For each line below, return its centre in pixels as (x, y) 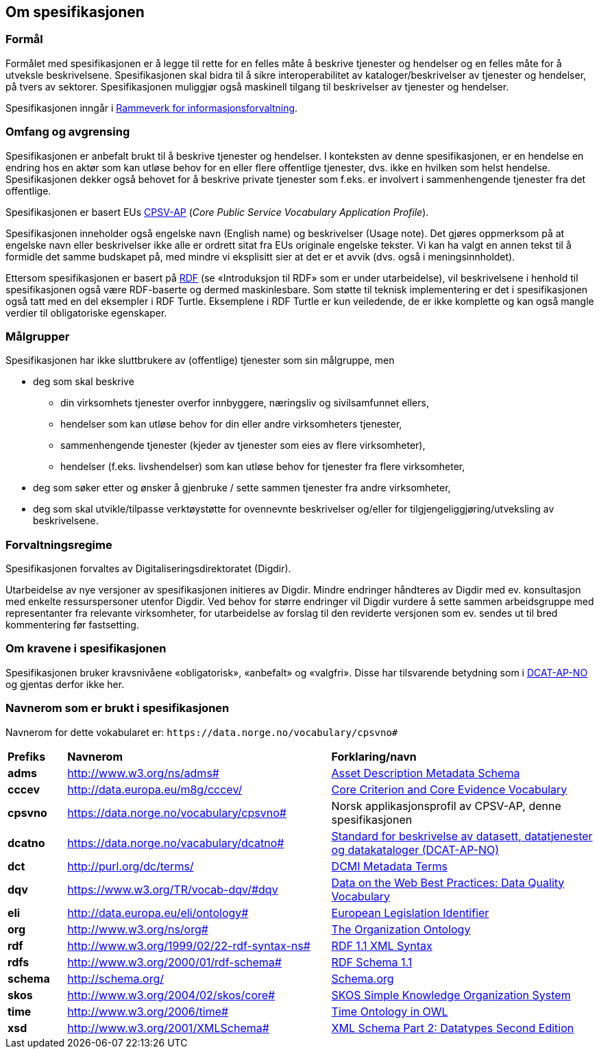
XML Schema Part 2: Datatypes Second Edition (453, 1028)
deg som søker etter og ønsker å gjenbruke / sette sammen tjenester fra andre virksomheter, (242, 488)
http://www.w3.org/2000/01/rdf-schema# (174, 962)
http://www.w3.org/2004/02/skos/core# (171, 995)
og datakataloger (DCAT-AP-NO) (415, 849)
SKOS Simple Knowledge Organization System (451, 995)
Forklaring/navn (374, 756)
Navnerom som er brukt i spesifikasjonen (118, 708)
